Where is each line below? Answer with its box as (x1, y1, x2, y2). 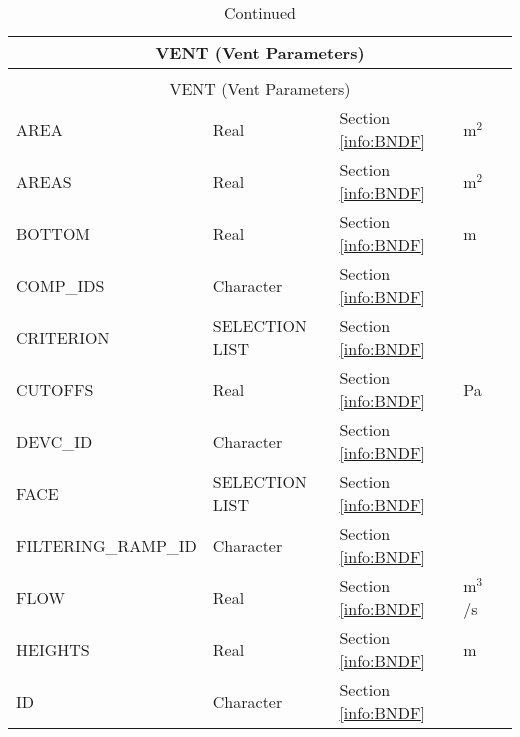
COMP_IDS (16, 273, 105, 297)
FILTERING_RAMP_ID (16, 533, 197, 557)
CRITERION (16, 325, 110, 349)
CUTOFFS (16, 377, 94, 401)
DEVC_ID (16, 429, 93, 453)
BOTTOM (16, 221, 91, 245)
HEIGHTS (16, 637, 90, 661)
